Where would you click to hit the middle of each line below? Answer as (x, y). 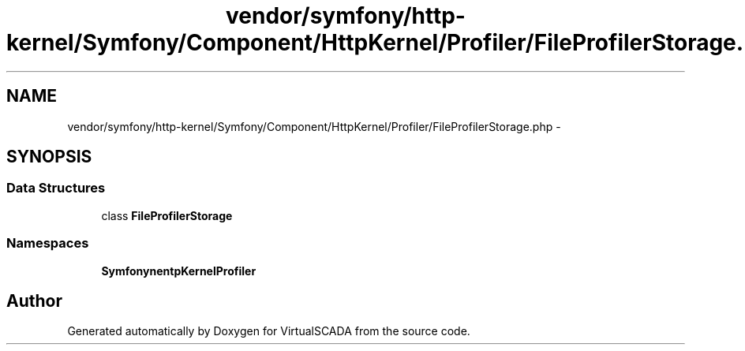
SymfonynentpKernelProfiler (179, 271)
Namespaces (48, 243)
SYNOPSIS (49, 157)
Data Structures (56, 188)
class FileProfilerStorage (167, 215)
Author (34, 301)
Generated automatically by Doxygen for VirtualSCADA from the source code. (269, 331)
